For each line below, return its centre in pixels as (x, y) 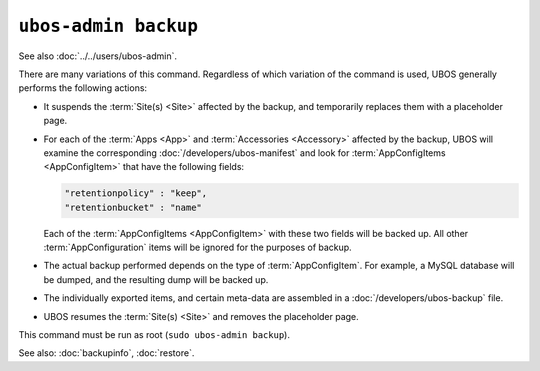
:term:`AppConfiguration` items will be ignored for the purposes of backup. (197, 247)
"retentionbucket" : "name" (133, 207)
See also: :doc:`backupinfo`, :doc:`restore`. (106, 353)
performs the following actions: (83, 88)
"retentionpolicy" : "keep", (136, 193)
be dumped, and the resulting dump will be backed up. (156, 279)
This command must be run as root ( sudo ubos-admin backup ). (154, 334)
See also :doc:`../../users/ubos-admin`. (97, 56)
